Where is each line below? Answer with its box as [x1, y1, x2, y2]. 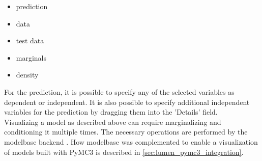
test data [16, 35, 44, 46]
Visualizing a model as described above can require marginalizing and [4, 116, 221, 127]
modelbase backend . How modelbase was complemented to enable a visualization [4, 136, 258, 147]
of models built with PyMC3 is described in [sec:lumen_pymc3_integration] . [4, 146, 244, 157]
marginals [16, 52, 47, 63]
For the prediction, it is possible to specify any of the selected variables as [4, 86, 235, 97]
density [16, 69, 39, 80]
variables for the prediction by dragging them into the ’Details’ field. [4, 106, 218, 117]
